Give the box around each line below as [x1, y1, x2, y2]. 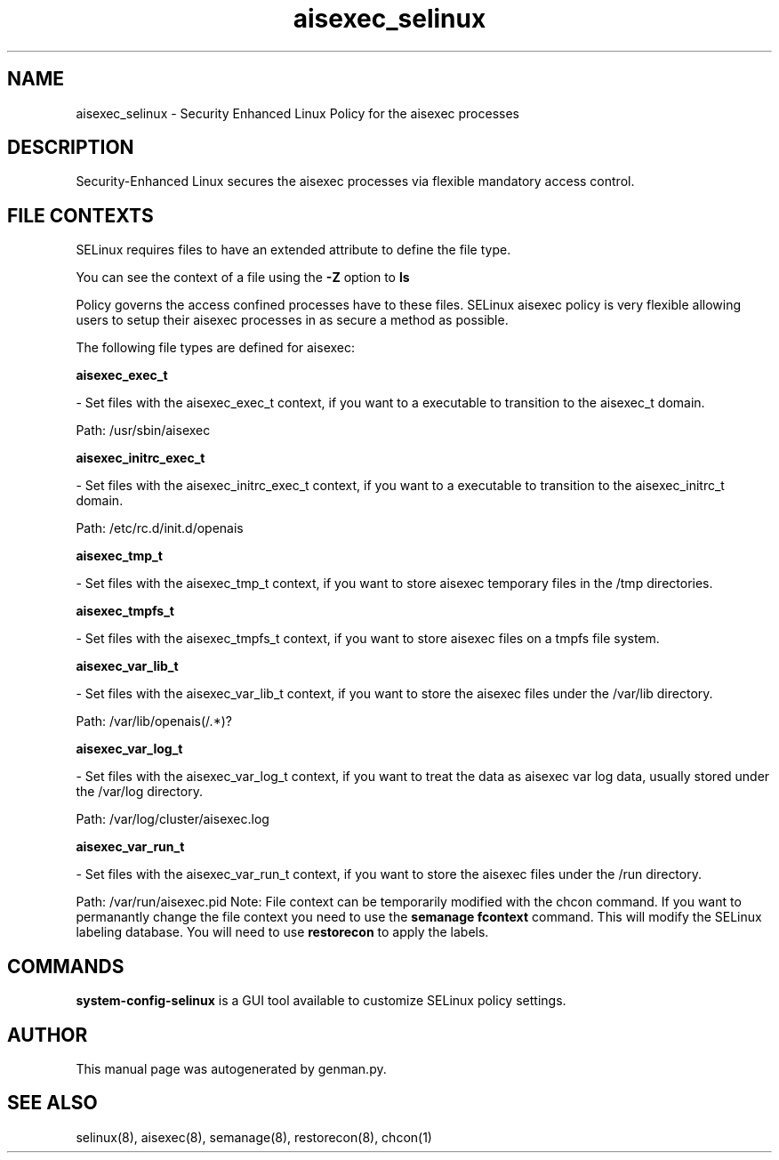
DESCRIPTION [7, 136, 134, 159]
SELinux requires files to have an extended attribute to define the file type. [76, 242, 511, 258]
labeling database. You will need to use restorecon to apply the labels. [76, 924, 489, 940]
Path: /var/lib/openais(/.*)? [76, 713, 232, 729]
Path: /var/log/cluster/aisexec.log [76, 811, 269, 827]
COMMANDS [7, 955, 124, 978]
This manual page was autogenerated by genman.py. [76, 1060, 387, 1076]
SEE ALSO [7, 1092, 98, 1115]
